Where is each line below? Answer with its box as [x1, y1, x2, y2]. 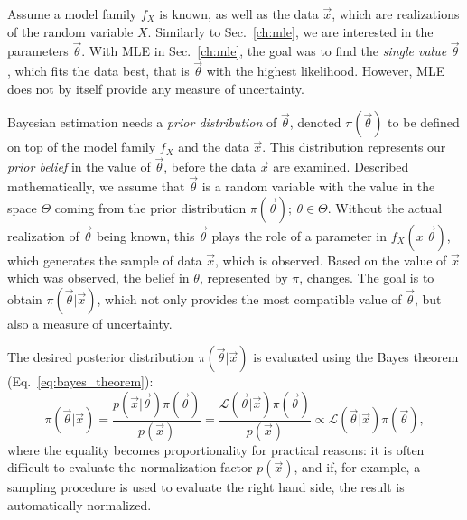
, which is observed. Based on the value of [215, 250, 447, 269]
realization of [7, 226, 79, 245]
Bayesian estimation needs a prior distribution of [7, 113, 277, 132]
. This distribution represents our [262, 137, 446, 156]
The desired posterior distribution [7, 348, 194, 367]
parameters [7, 42, 69, 60]
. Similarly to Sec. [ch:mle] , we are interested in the [147, 22, 434, 41]
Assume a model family [7, 5, 137, 23]
